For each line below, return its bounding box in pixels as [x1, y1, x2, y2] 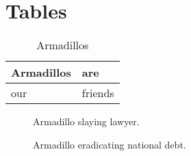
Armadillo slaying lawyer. [33, 114, 140, 129]
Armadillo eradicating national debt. [33, 137, 186, 151]
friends [81, 85, 114, 101]
